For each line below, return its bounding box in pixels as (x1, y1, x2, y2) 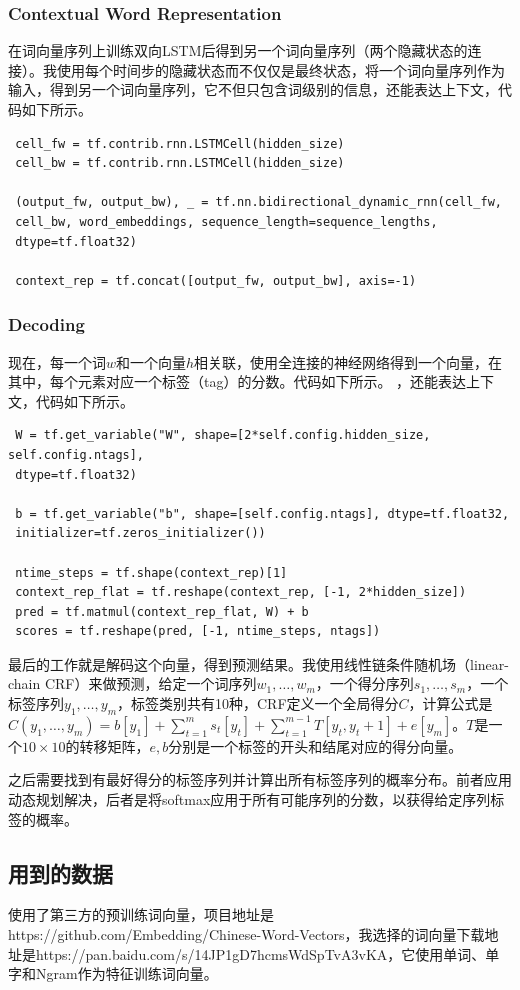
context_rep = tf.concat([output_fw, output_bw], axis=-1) (15, 273, 417, 288)
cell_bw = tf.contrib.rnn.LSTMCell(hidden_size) (15, 156, 345, 171)
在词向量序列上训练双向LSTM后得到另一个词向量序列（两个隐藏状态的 (8, 40, 468, 61)
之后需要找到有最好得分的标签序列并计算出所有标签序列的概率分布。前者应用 (8, 769, 512, 790)
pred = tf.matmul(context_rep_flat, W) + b (15, 604, 309, 619)
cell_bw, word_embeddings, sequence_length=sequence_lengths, (15, 214, 438, 229)
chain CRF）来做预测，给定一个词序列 (8, 673, 257, 694)
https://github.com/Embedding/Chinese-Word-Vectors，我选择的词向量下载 (8, 924, 485, 945)
